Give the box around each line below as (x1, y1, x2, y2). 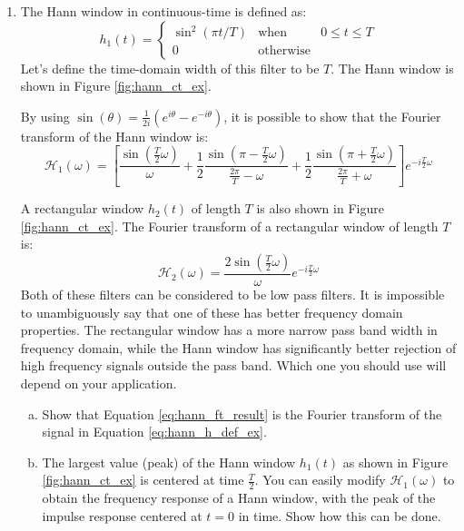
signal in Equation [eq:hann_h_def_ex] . (42, 422, 267, 441)
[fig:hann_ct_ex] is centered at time (42, 470, 244, 489)
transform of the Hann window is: (20, 126, 209, 145)
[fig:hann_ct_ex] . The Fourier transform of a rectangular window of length (20, 216, 439, 235)
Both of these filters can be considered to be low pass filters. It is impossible (20, 285, 445, 304)
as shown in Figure (342, 452, 449, 471)
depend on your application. (20, 374, 177, 393)
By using (20, 106, 70, 125)
